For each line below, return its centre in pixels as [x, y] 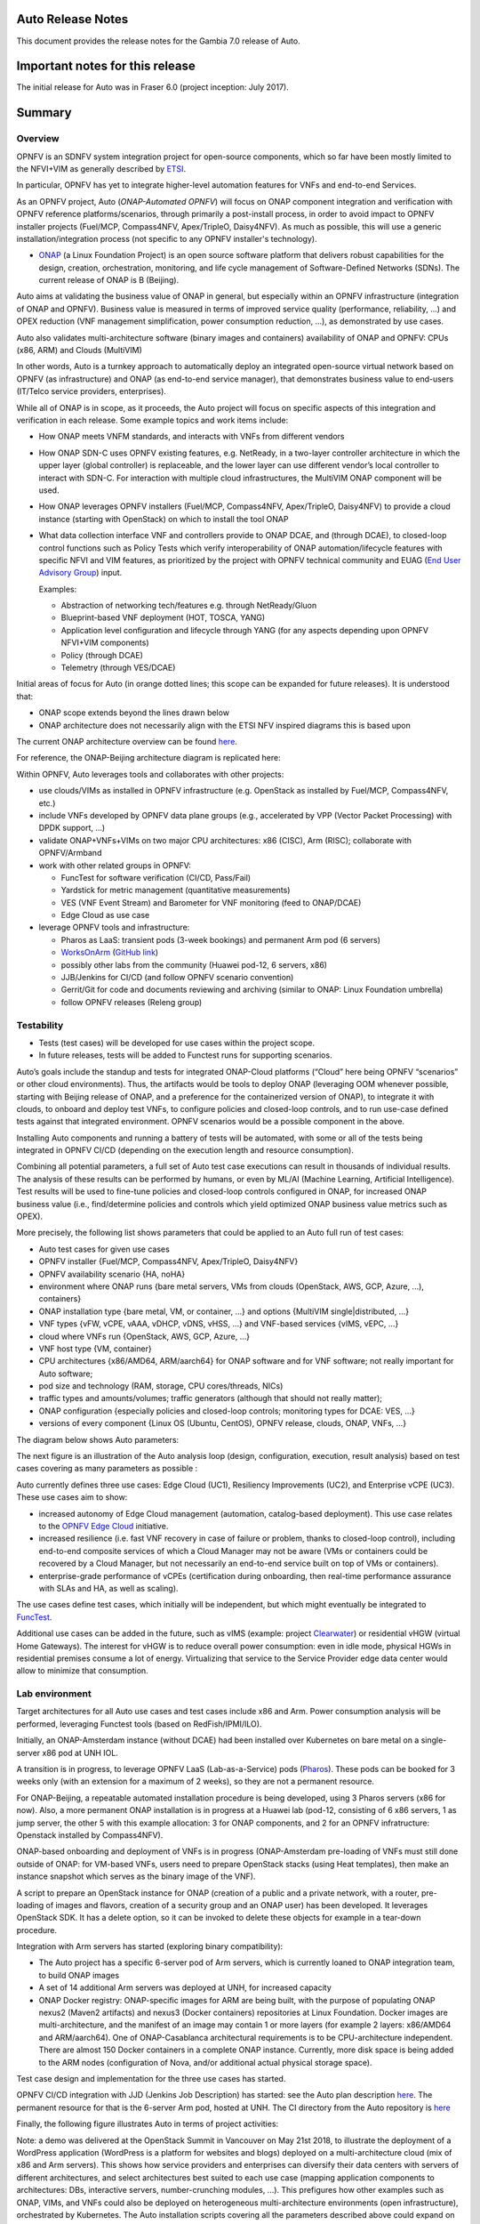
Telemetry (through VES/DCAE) [118, 668]
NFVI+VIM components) [105, 643]
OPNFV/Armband [70, 853]
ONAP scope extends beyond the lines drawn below [134, 713]
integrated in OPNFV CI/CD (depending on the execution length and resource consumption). [185, 1150]
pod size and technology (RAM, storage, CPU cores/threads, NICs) [161, 1386]
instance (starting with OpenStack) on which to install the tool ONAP [164, 519]
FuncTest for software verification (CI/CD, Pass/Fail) [156, 877]
